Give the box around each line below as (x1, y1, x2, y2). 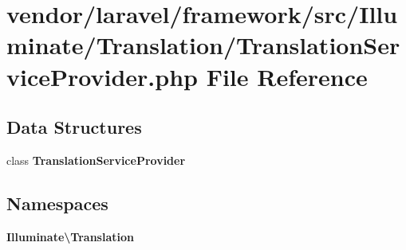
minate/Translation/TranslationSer (6, 29, 400, 61)
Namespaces (6, 190, 108, 215)
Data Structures (6, 115, 142, 139)
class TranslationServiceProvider (6, 151, 186, 168)
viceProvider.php (6, 60, 198, 92)
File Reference (206, 60, 368, 92)
